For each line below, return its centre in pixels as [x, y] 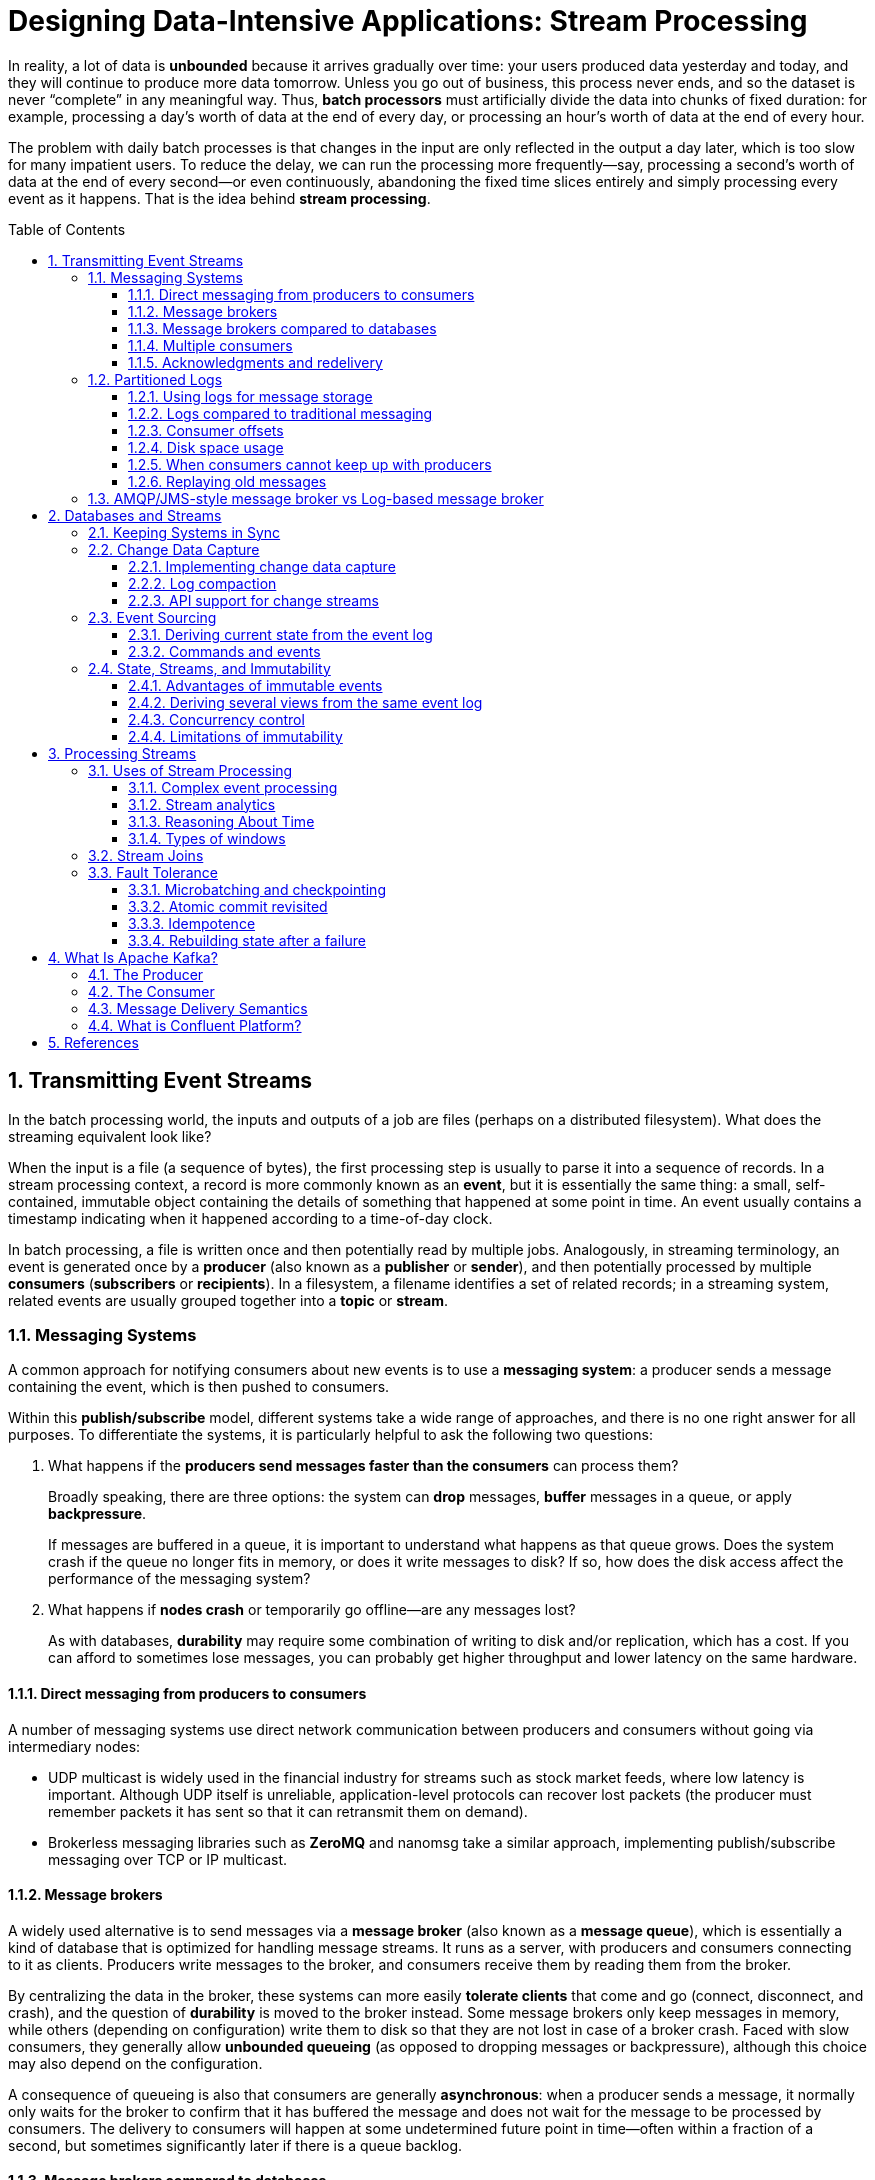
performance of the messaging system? [179, 1579]
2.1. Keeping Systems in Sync [184, 532]
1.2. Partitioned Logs [155, 379]
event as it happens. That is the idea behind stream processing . [219, 198]
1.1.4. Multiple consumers [210, 345]
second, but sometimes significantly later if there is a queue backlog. [235, 2145]
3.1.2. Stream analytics [202, 804]
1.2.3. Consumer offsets [206, 430]
